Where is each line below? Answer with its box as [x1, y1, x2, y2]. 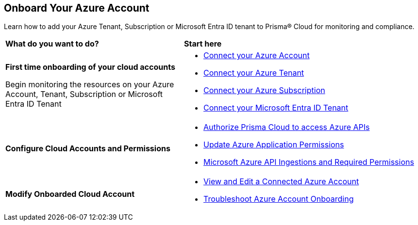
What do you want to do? [5, 39, 99, 49]
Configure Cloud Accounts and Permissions [5, 144, 170, 154]
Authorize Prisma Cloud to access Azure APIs [203, 122, 370, 132]
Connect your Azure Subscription [203, 85, 325, 96]
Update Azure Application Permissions [203, 140, 344, 150]
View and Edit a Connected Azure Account [203, 177, 359, 187]
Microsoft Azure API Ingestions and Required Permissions [203, 157, 414, 167]
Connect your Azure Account [203, 50, 310, 61]
